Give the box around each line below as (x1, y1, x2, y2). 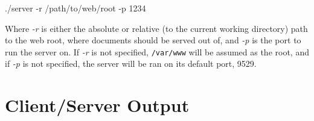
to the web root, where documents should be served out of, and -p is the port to (5, 34, 301, 46)
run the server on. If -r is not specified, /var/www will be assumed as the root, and (5, 45, 309, 58)
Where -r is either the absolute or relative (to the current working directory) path (5, 22, 308, 34)
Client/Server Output (5, 93, 190, 117)
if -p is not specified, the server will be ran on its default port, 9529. (5, 57, 257, 70)
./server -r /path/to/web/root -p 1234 (5, 2, 146, 14)
